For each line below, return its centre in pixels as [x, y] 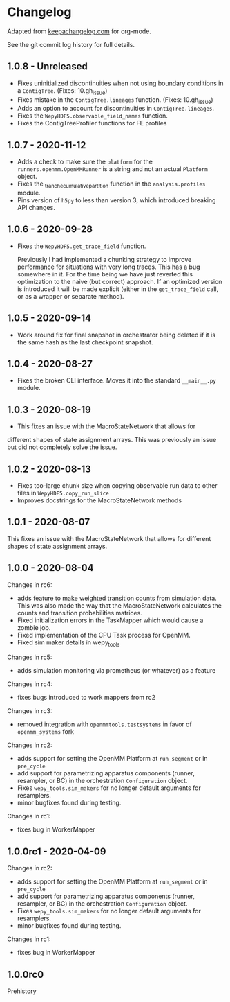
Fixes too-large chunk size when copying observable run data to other [117, 486]
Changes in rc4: [30, 684]
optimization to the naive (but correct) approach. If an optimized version [119, 281]
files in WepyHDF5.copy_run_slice [63, 493]
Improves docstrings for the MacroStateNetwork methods [99, 500]
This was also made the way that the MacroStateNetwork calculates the [119, 605]
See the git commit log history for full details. [71, 44]
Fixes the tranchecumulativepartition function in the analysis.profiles [111, 184]
